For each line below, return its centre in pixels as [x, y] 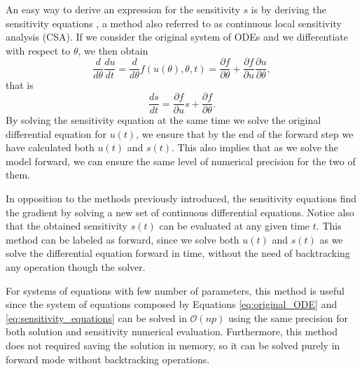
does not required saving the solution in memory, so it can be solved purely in [173, 345]
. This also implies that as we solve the [255, 147]
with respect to [38, 50]
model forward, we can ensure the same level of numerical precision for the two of [181, 161]
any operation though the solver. [76, 267]
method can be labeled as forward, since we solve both [123, 239]
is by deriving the [288, 9]
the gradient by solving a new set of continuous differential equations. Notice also [180, 212]
